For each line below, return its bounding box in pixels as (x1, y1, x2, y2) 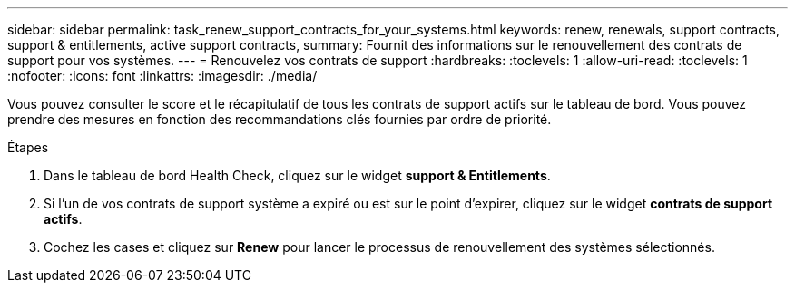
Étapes (7, 140, 49, 155)
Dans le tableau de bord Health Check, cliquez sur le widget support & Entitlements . (44, 168, 551, 183)
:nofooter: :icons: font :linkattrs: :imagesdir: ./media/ (7, 68, 318, 83)
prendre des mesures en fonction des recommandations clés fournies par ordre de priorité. (7, 111, 552, 127)
